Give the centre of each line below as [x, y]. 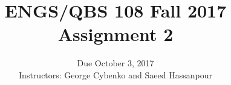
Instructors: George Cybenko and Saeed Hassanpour [115, 74]
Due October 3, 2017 [115, 63]
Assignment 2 [115, 34]
